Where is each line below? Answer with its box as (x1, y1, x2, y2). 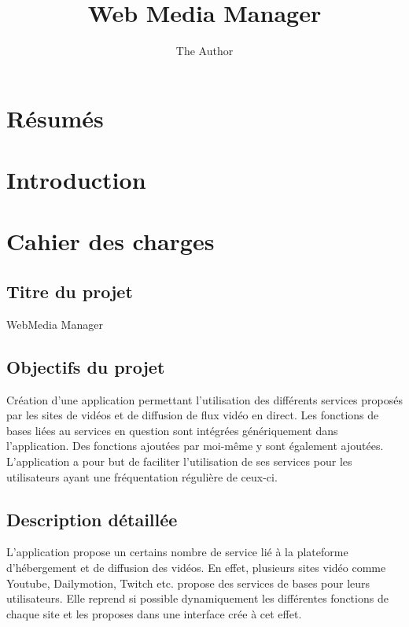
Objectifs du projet (6, 354, 165, 378)
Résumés (6, 101, 104, 134)
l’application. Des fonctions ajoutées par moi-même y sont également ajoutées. (6, 437, 384, 454)
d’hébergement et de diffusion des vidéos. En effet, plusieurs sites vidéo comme (6, 559, 386, 576)
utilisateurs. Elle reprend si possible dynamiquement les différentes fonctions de (6, 590, 389, 607)
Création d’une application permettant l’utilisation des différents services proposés (6, 391, 403, 408)
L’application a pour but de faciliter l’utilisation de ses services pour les (6, 453, 352, 470)
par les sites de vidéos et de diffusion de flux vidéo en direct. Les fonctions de (6, 407, 379, 423)
